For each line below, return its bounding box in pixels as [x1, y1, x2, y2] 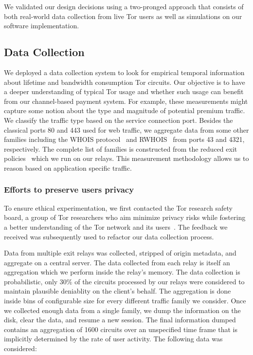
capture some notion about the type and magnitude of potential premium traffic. [4, 105, 245, 116]
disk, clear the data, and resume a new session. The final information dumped [4, 315, 236, 325]
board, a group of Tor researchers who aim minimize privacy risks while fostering [4, 212, 246, 222]
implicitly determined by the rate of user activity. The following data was [4, 334, 223, 344]
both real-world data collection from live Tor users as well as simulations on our [4, 11, 242, 21]
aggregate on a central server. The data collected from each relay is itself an [4, 257, 230, 267]
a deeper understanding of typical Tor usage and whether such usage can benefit [4, 86, 244, 97]
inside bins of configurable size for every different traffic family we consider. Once [4, 296, 246, 306]
